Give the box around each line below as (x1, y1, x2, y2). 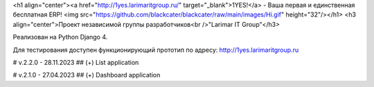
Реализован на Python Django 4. (12, 33, 108, 41)
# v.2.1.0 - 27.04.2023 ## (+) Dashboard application (12, 71, 161, 79)
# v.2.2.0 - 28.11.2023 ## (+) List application (12, 58, 139, 66)
